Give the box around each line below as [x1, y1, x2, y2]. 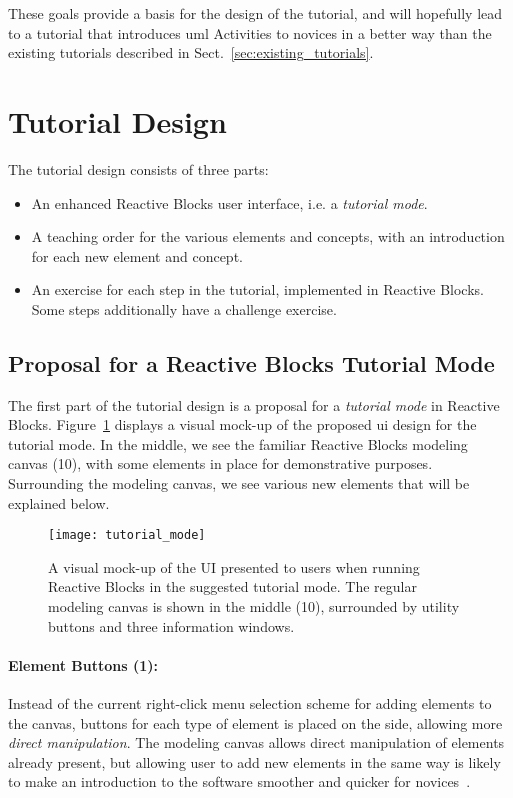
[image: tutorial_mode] [48, 528, 206, 543]
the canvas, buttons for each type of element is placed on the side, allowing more [8, 712, 503, 733]
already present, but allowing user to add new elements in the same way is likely [8, 751, 501, 772]
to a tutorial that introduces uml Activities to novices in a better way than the [8, 22, 492, 43]
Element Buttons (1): [8, 654, 158, 675]
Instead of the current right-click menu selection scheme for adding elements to [8, 693, 492, 714]
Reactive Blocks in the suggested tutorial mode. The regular [48, 576, 417, 597]
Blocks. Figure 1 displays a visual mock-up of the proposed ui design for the [8, 414, 477, 435]
